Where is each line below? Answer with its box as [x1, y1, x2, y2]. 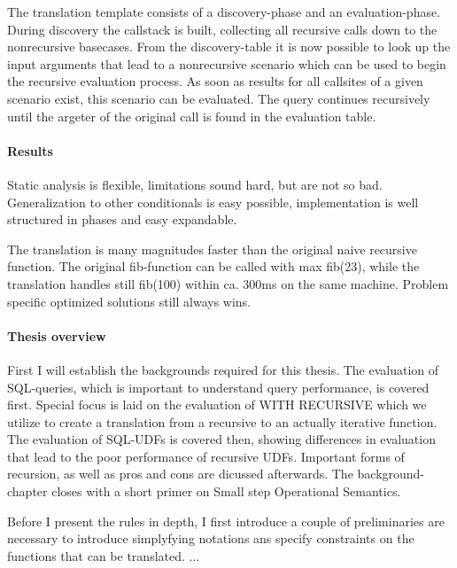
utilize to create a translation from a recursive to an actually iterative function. [7, 412, 438, 431]
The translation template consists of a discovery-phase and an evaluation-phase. [7, 3, 441, 20]
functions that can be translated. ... [7, 546, 200, 564]
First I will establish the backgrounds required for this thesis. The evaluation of [7, 360, 439, 378]
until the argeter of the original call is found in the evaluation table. [7, 106, 376, 125]
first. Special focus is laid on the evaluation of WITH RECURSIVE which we [7, 395, 427, 414]
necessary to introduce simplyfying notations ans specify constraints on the [7, 529, 414, 548]
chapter [7, 482, 48, 501]
